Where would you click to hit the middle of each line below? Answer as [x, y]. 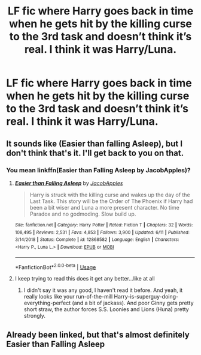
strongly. [35, 316]
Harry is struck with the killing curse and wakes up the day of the [110, 195]
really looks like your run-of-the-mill [68, 297]
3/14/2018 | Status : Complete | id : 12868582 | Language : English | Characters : [97, 240]
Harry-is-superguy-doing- [146, 297]
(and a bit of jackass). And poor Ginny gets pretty [133, 303]
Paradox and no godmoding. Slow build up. [83, 214]
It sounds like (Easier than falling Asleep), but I [95, 143]
